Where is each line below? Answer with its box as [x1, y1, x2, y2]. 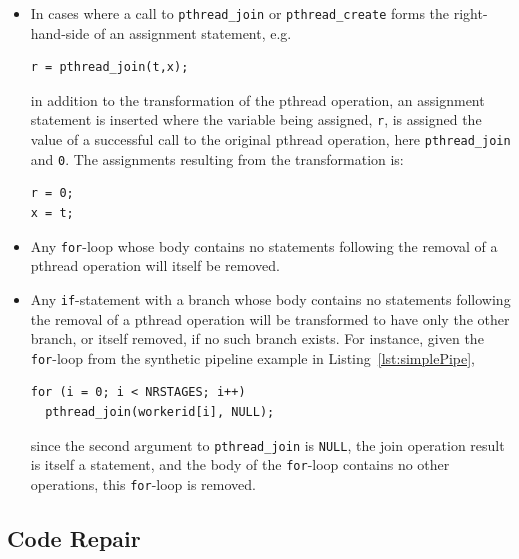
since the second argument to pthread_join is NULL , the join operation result [30, 434, 505, 455]
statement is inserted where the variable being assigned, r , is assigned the [30, 109, 482, 130]
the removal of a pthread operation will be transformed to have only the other [30, 308, 510, 329]
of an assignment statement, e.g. [93, 22, 292, 43]
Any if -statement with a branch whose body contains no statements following [30, 288, 511, 309]
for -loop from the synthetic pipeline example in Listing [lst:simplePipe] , [30, 347, 476, 368]
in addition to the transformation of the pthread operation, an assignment [30, 89, 485, 110]
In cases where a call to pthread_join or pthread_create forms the [30, 3, 450, 23]
